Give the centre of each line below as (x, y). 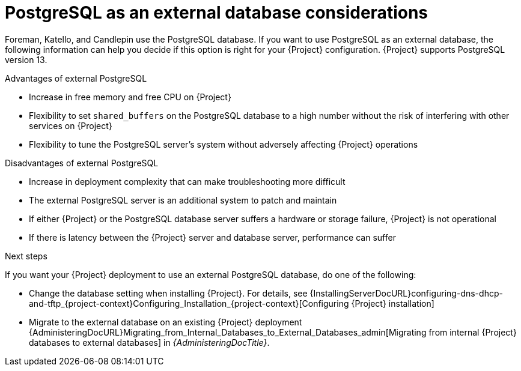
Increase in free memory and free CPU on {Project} (130, 97)
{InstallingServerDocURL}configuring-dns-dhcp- (406, 293)
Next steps (26, 256)
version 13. (26, 59)
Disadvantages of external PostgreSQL (82, 163)
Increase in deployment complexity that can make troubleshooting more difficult (187, 181)
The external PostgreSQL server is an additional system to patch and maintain (183, 200)
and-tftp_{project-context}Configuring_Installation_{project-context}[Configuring (189, 303)
